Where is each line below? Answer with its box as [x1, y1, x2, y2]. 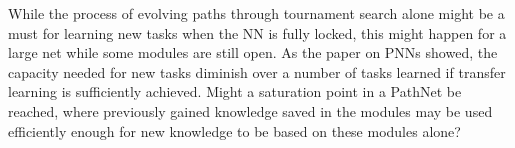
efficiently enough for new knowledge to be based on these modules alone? [8, 120, 461, 141]
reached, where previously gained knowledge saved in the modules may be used [8, 100, 493, 121]
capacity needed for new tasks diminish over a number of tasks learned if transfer [8, 61, 506, 82]
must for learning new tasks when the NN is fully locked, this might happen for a [8, 22, 507, 43]
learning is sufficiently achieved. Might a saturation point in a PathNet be [8, 81, 462, 102]
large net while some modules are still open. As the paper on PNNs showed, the [8, 42, 498, 63]
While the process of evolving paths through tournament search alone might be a [8, 3, 505, 23]
